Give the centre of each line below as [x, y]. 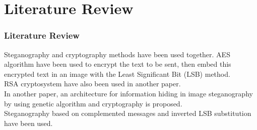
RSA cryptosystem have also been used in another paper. [92, 84]
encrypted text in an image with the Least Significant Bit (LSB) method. [117, 74]
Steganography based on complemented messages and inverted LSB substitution [128, 113]
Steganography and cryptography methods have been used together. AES [117, 54]
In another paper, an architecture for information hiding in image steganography [128, 93]
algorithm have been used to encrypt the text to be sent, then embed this [118, 64]
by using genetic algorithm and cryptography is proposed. [93, 103]
